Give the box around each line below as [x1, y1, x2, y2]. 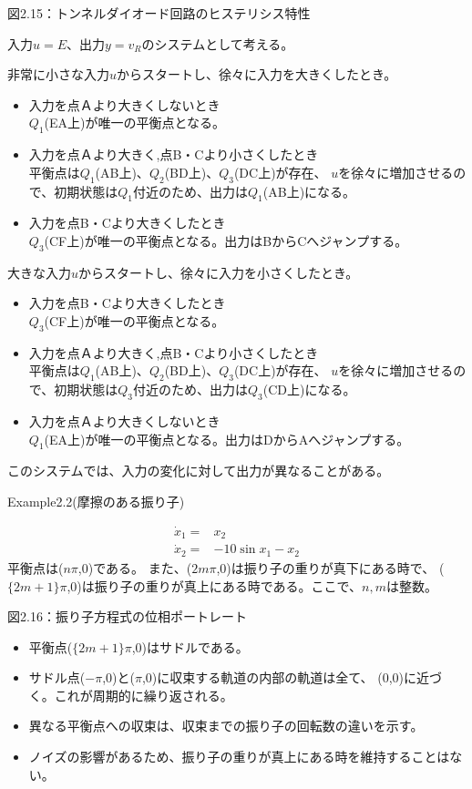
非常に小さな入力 [7, 65, 109, 84]
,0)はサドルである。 [131, 637, 249, 656]
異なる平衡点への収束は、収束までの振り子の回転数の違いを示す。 [28, 716, 424, 735]
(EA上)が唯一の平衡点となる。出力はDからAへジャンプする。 [44, 429, 410, 448]
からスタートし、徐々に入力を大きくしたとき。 [117, 65, 397, 84]
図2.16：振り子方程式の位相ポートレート [7, 607, 247, 626]
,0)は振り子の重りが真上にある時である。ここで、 [67, 576, 363, 595]
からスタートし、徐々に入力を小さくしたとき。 [78, 262, 359, 282]
